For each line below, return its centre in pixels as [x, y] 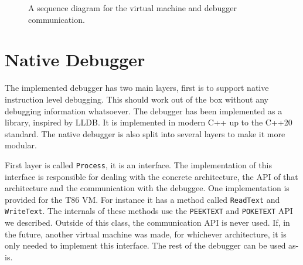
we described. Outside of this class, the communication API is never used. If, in [147, 222]
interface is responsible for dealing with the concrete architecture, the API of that [151, 176]
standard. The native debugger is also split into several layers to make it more [145, 133]
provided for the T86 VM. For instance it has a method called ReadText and [142, 199]
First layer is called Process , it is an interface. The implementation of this [138, 164]
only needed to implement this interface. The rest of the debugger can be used [145, 245]
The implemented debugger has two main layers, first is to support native [137, 88]
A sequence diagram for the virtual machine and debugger [133, 8]
